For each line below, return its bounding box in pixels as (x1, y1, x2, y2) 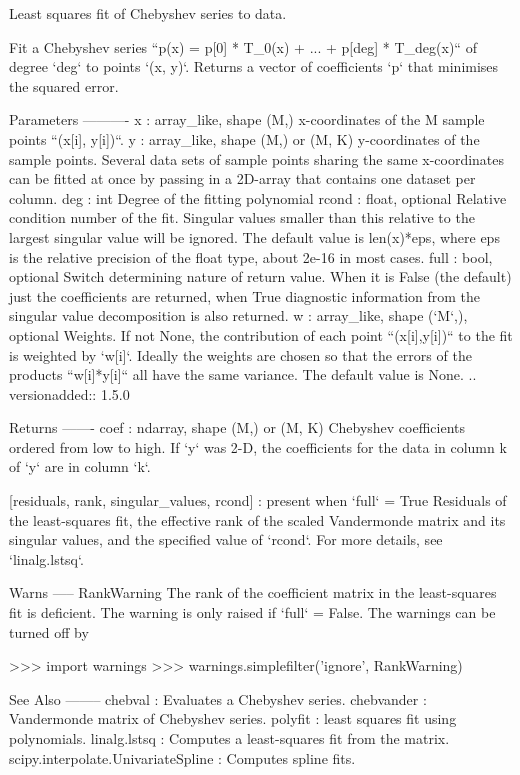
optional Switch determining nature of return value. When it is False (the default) (9, 266, 512, 287)
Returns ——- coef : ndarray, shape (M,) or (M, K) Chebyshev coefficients (9, 417, 466, 438)
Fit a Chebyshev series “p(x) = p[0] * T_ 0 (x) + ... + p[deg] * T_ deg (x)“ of (9, 36, 477, 57)
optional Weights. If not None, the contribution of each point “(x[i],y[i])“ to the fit (9, 324, 513, 345)
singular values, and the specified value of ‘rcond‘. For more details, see (9, 529, 443, 550)
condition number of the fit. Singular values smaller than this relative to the (9, 207, 475, 228)
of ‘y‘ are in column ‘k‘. (9, 456, 151, 477)
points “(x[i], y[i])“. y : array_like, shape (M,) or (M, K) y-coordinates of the (9, 128, 480, 149)
